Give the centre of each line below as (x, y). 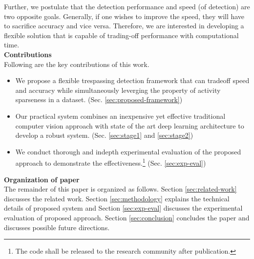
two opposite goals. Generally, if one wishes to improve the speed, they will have (124, 16)
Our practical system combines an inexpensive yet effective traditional (120, 116)
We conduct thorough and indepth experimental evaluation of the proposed (128, 151)
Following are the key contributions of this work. (77, 64)
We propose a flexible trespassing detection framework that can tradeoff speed (132, 80)
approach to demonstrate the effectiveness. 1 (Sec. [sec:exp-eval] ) (111, 162)
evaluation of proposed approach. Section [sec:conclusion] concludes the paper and (127, 217)
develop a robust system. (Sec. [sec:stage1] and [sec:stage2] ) (104, 135)
